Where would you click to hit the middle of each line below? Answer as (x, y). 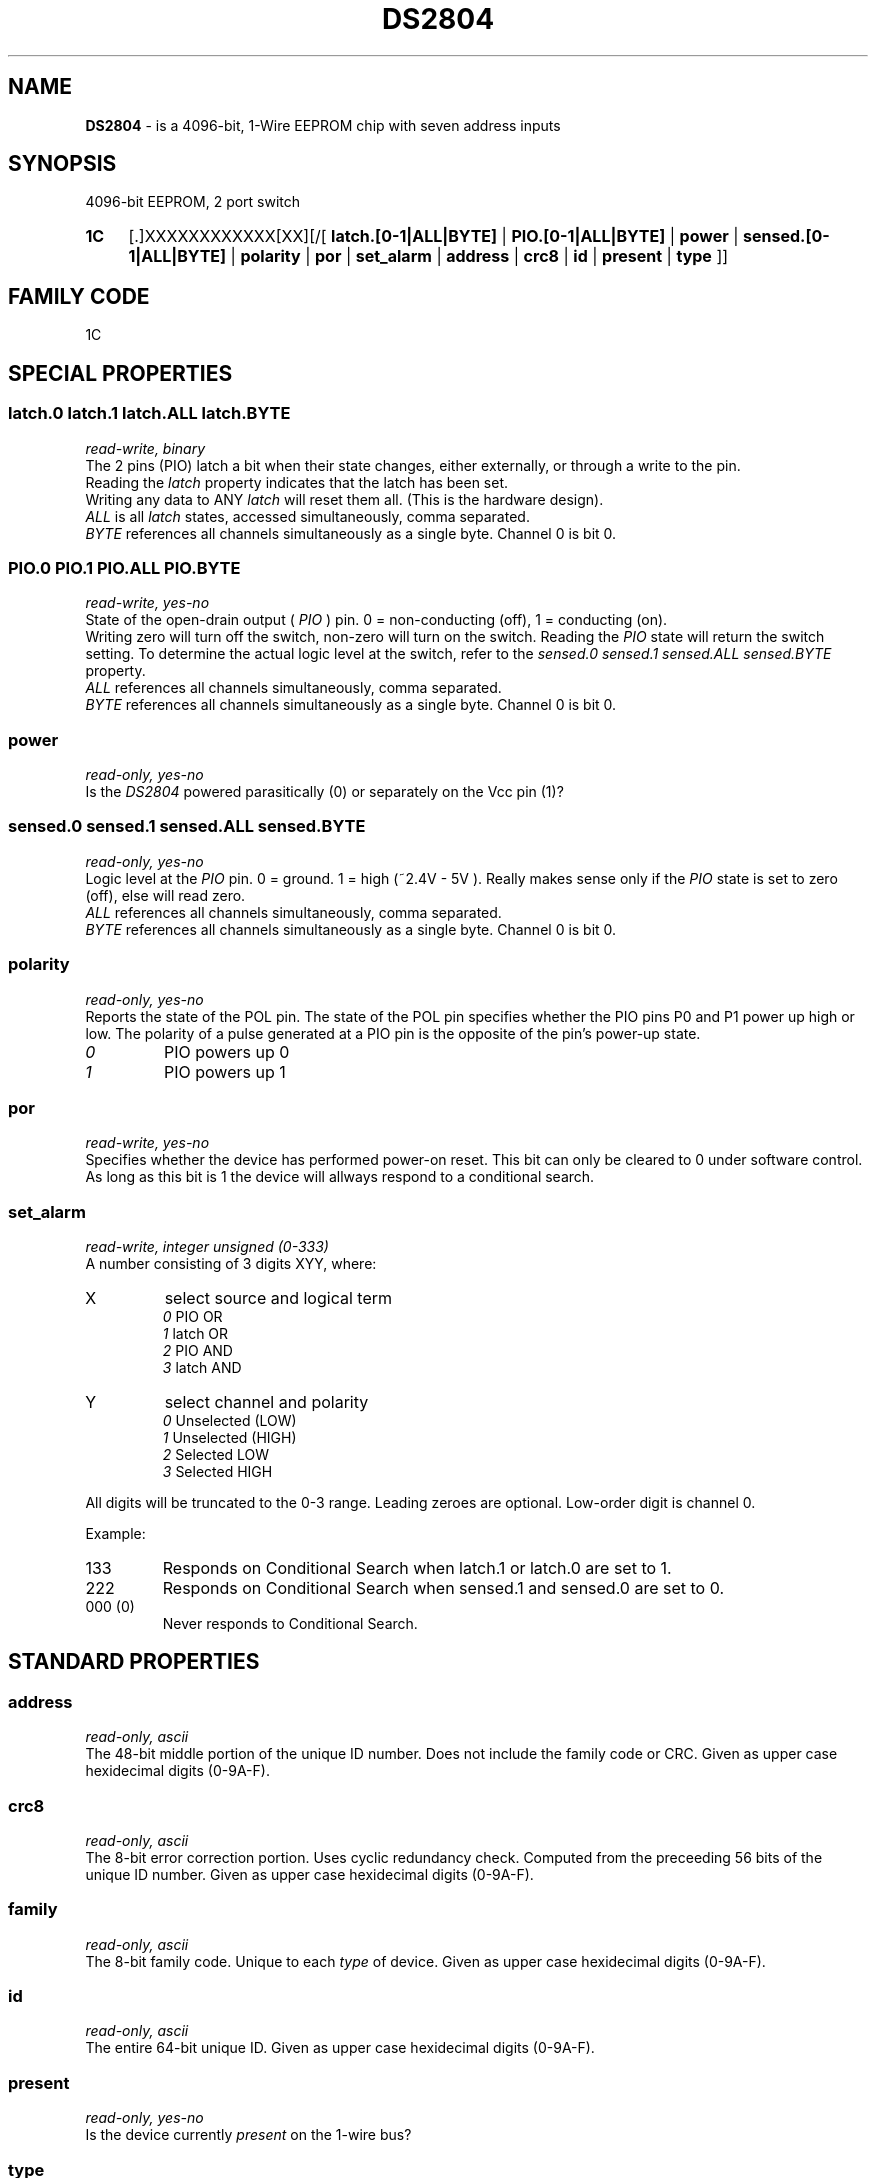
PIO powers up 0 (226, 1051)
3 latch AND (202, 1367)
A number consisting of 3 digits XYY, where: (231, 1263)
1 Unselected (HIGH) (229, 1437)
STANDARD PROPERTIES (134, 1662)
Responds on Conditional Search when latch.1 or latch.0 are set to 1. (417, 1568)
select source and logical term (278, 1298)
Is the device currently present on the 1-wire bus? (248, 2135)
